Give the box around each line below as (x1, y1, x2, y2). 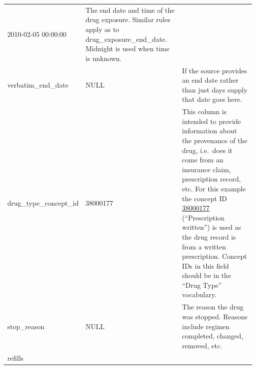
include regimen (182, 321, 230, 331)
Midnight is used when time (85, 43, 170, 54)
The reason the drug (182, 302, 244, 312)
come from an (182, 154, 224, 165)
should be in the (182, 270, 231, 280)
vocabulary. (182, 289, 217, 300)
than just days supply (182, 84, 248, 94)
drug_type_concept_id (7, 198, 79, 208)
